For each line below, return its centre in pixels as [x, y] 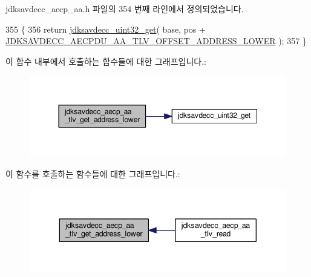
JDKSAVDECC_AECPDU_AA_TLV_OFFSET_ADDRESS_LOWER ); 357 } [156, 41]
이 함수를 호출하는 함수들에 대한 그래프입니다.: [93, 174]
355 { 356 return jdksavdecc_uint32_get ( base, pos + [106, 29]
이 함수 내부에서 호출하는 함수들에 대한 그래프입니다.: [106, 61]
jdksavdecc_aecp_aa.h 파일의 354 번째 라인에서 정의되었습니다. [125, 8]
